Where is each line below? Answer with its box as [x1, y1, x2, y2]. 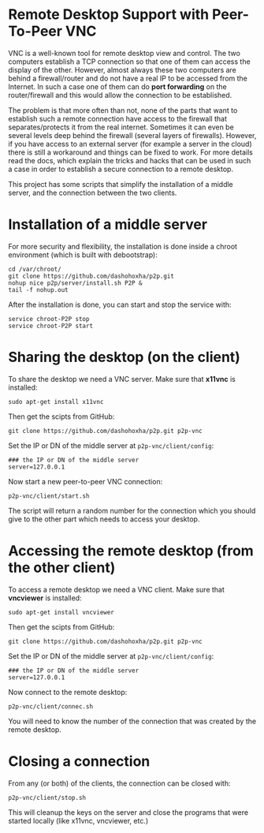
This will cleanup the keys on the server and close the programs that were [8, 807, 249, 817]
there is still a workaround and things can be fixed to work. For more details [8, 148, 254, 157]
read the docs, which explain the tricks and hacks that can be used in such [8, 155, 251, 165]
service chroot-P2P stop [8, 315, 90, 323]
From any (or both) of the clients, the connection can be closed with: [8, 779, 231, 788]
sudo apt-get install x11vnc [8, 398, 104, 405]
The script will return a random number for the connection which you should [8, 506, 256, 515]
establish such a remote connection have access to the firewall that [8, 114, 227, 123]
